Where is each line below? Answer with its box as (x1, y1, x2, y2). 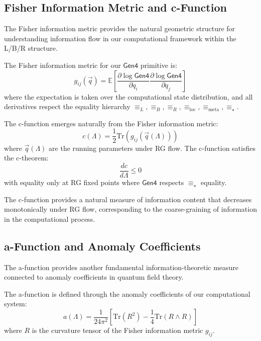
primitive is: (140, 59, 178, 70)
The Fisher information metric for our (4, 59, 121, 70)
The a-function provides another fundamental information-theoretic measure (4, 262, 239, 272)
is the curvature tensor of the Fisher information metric (32, 325, 203, 335)
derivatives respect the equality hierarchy (4, 101, 130, 112)
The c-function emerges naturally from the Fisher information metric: (4, 118, 218, 128)
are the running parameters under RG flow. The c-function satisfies (49, 142, 255, 153)
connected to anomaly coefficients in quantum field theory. (4, 272, 184, 282)
